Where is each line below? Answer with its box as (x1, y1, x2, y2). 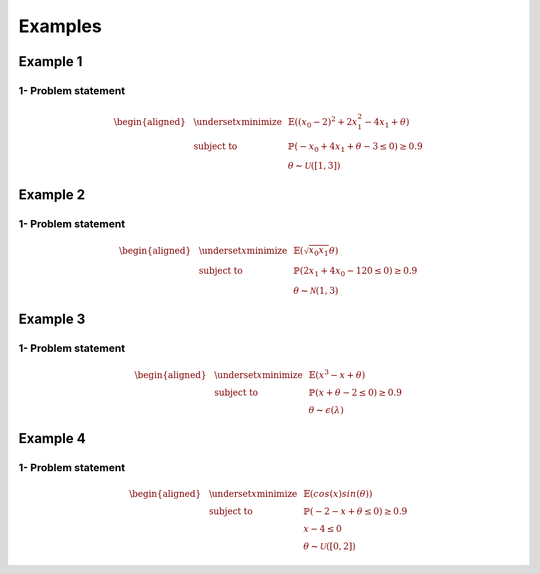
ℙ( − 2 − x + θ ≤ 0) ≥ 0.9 (303, 506, 408, 517)
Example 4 (18, 430, 86, 447)
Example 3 (18, 311, 86, 328)
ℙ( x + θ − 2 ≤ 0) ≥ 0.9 (308, 387, 402, 399)
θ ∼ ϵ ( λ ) (308, 405, 344, 416)
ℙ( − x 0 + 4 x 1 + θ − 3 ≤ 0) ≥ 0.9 (287, 140, 424, 154)
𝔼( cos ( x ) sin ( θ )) (303, 488, 373, 500)
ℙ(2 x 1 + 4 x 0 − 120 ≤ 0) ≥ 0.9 (293, 265, 418, 279)
